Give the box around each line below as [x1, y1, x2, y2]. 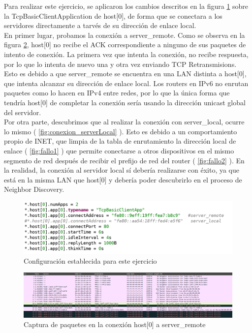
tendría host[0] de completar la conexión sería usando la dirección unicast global [4, 97, 246, 107]
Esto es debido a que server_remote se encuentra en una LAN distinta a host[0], [4, 68, 247, 79]
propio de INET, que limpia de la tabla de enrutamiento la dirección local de [4, 136, 236, 146]
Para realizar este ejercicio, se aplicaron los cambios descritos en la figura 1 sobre [4, 1, 249, 11]
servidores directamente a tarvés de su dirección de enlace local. [4, 20, 196, 30]
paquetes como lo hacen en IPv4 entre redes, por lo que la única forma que [4, 88, 230, 98]
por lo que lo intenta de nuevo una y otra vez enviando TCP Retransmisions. [4, 59, 237, 69]
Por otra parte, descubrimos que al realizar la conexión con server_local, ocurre [4, 117, 245, 127]
